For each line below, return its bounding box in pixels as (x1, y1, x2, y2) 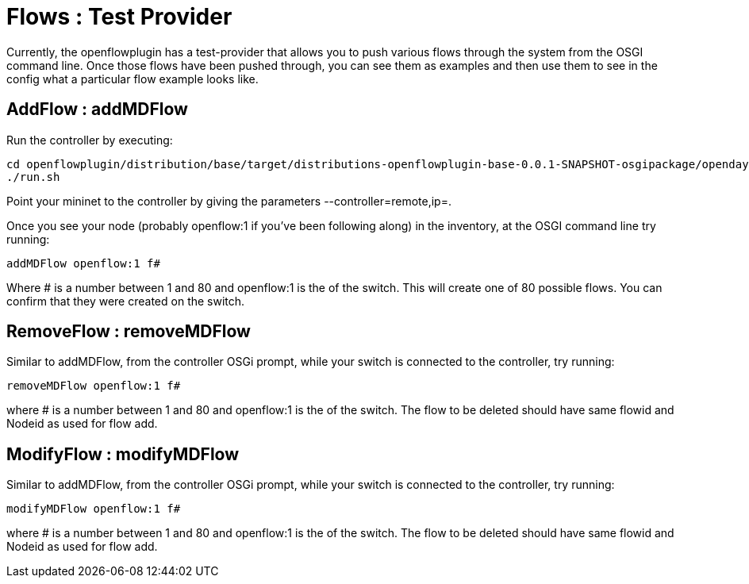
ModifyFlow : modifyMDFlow (6, 444, 240, 464)
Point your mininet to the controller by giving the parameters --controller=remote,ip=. (6, 194, 451, 208)
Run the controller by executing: (6, 133, 173, 147)
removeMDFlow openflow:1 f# (6, 379, 181, 393)
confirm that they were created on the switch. (6, 294, 245, 308)
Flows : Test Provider (6, 3, 232, 30)
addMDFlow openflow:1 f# (6, 256, 160, 270)
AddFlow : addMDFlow (6, 99, 188, 120)
